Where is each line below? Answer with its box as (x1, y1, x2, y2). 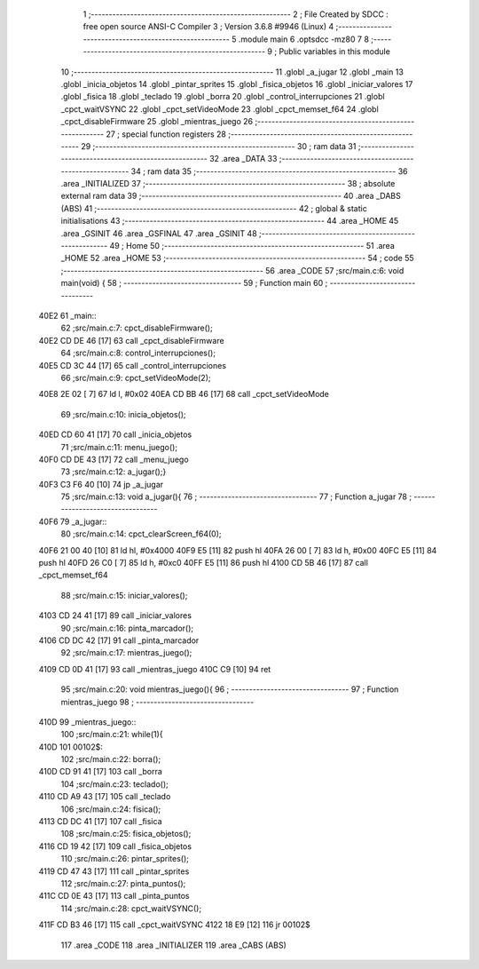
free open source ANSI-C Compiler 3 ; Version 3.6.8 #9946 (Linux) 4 (82, 21, 334, 32)
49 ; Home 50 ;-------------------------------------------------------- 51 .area (109, 241, 395, 251)
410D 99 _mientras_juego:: (38, 716, 137, 727)
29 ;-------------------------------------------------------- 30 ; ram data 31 (81, 140, 357, 151)
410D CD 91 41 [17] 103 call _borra (38, 766, 163, 777)
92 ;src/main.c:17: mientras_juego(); (60, 647, 192, 658)
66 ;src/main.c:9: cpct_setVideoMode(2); (60, 372, 211, 383)
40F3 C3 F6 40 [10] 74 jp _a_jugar (38, 479, 164, 489)
